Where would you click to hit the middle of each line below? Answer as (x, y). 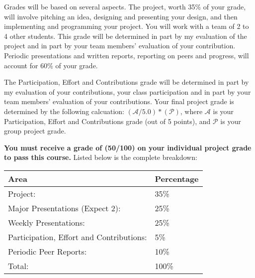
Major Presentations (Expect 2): (64, 208)
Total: (18, 266)
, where (191, 111)
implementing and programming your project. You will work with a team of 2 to (127, 26)
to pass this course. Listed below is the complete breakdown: (101, 157)
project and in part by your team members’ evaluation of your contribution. (120, 46)
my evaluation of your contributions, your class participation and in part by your (127, 91)
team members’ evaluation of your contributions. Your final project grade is (119, 101)
